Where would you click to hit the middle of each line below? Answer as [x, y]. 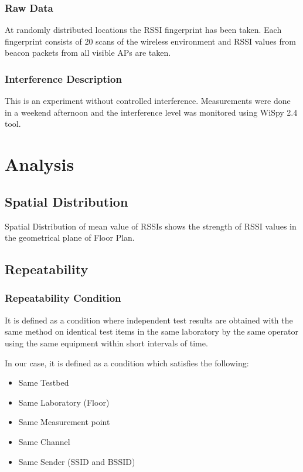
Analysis [40, 164]
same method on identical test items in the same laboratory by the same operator [151, 331]
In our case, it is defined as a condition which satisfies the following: [127, 363]
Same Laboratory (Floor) [64, 402]
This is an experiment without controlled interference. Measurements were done [148, 101]
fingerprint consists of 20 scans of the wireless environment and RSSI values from [150, 41]
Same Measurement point [64, 422]
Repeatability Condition [63, 298]
